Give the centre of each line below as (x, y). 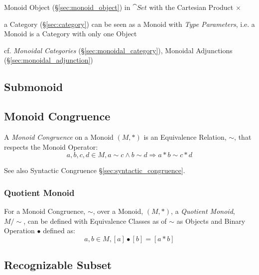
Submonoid (34, 87)
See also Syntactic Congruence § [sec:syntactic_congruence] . (95, 170)
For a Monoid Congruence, (45, 211)
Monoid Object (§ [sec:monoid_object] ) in (67, 7)
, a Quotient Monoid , (203, 211)
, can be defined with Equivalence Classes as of (95, 221)
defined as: (59, 230)
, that (243, 137)
